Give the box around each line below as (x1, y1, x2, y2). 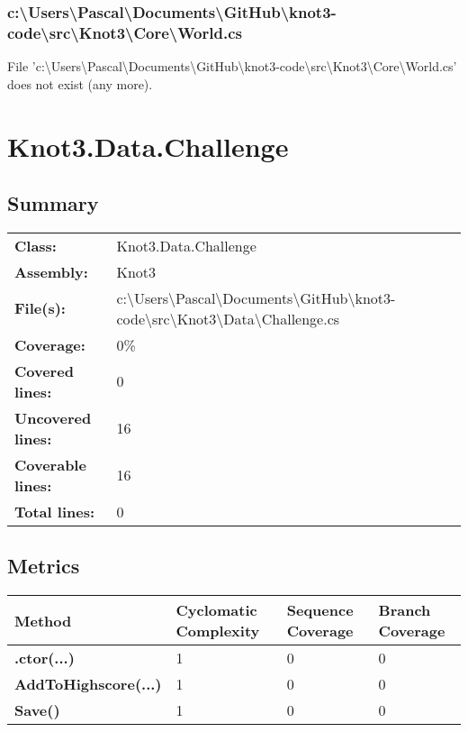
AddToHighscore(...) (14, 673, 162, 695)
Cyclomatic (175, 599, 257, 621)
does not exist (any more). (7, 74, 153, 93)
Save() (14, 700, 60, 721)
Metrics (7, 552, 80, 580)
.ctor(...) (14, 647, 75, 669)
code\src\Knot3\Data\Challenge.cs (116, 307, 340, 329)
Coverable (14, 453, 86, 475)
